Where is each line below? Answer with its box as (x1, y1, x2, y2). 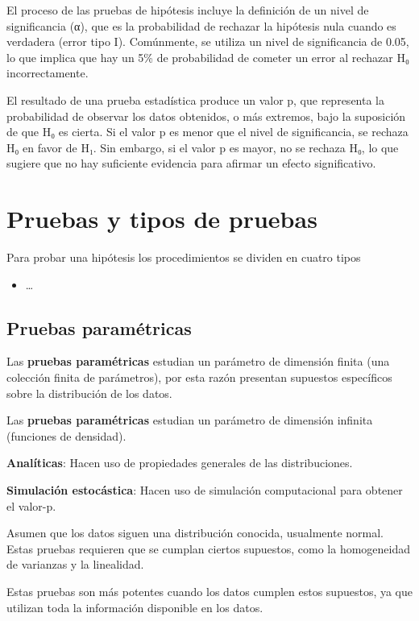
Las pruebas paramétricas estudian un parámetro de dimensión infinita (6, 412, 373, 428)
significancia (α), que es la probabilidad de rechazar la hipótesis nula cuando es (6, 17, 396, 34)
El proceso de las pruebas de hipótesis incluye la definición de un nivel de (6, 2, 369, 18)
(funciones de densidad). (6, 427, 127, 444)
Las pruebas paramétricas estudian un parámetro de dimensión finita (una (6, 353, 390, 370)
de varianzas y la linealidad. (6, 556, 144, 573)
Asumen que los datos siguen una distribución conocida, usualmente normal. (6, 524, 384, 541)
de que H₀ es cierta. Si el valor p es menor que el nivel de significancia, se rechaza (6, 123, 409, 140)
